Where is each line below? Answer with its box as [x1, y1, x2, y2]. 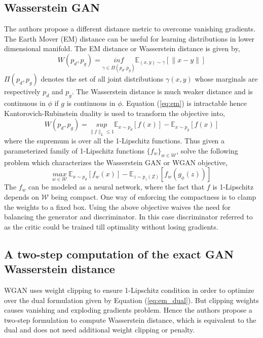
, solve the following [176, 145, 238, 156]
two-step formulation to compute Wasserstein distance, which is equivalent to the [4, 314, 256, 325]
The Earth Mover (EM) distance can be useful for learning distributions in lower [4, 33, 255, 44]
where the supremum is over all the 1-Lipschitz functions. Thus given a [4, 135, 225, 146]
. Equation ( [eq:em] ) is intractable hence [122, 98, 247, 108]
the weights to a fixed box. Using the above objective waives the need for [4, 201, 231, 212]
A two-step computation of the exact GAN [4, 246, 234, 261]
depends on [4, 191, 39, 202]
